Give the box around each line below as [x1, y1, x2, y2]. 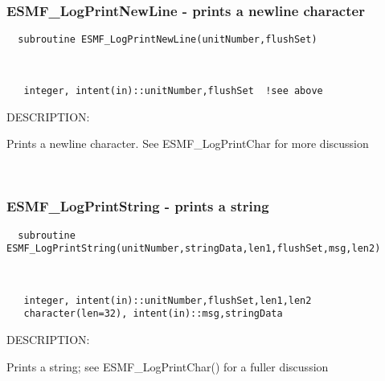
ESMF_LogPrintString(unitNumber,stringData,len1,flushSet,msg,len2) [6, 243, 381, 255]
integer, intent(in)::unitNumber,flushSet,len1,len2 [23, 294, 312, 306]
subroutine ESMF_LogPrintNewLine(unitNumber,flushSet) [18, 33, 317, 45]
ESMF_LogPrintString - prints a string [6, 196, 269, 216]
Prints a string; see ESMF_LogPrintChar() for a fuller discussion [6, 358, 329, 375]
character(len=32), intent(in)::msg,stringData [23, 308, 283, 320]
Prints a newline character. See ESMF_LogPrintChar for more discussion [6, 135, 369, 152]
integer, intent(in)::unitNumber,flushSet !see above [23, 85, 323, 97]
